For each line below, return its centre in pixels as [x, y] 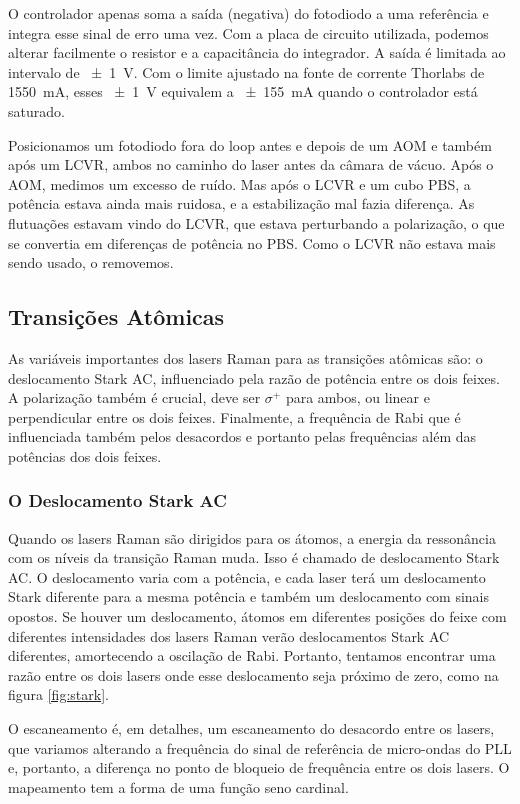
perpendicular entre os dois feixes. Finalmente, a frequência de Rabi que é [234, 416]
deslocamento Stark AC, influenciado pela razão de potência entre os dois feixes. [254, 377]
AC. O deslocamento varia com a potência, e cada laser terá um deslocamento [247, 576]
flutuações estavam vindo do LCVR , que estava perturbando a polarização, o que [256, 222]
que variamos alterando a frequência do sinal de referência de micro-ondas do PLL [260, 747]
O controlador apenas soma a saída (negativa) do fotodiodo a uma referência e [248, 13]
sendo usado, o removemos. [91, 262]
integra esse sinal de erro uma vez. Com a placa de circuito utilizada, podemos [248, 32]
